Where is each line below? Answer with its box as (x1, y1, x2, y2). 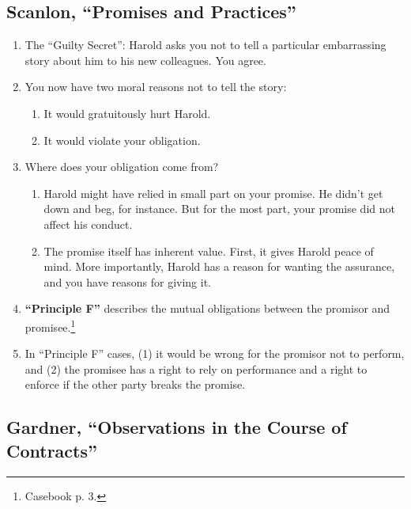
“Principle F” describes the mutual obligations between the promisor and (25, 300, 390, 317)
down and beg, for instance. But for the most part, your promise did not (43, 200, 395, 217)
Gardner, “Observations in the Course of (6, 415, 347, 439)
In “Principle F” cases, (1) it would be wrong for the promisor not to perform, (25, 345, 405, 362)
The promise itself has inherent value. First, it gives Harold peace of (43, 242, 374, 259)
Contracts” (6, 438, 97, 462)
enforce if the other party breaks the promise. (25, 376, 246, 393)
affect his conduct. (43, 215, 133, 232)
